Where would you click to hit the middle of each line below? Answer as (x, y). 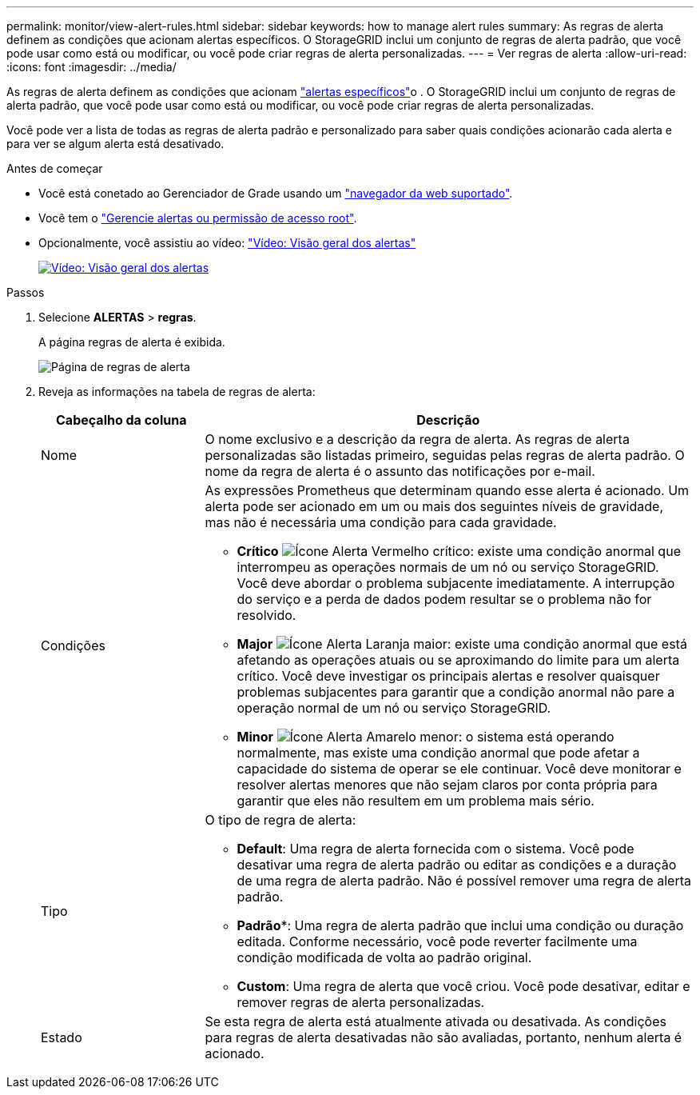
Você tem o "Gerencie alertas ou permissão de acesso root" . (198, 218)
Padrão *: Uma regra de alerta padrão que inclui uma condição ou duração (460, 925)
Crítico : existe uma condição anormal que (459, 551)
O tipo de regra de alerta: (280, 820)
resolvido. (266, 615)
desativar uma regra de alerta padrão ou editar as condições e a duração (457, 865)
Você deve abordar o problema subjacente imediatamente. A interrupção (456, 583)
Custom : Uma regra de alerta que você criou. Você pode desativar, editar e (463, 986)
